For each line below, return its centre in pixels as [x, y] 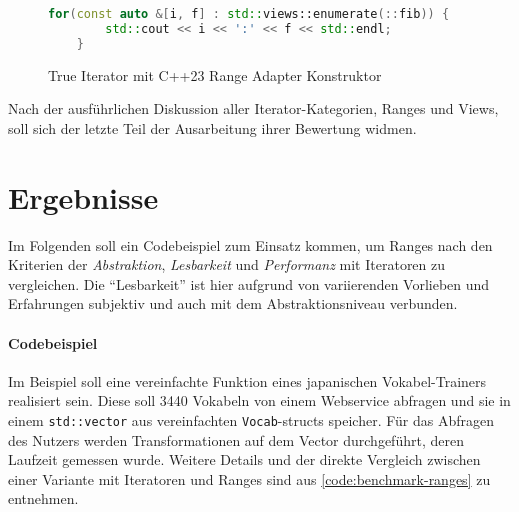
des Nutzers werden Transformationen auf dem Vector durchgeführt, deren [236, 439]
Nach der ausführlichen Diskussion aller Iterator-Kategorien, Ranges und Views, [253, 108]
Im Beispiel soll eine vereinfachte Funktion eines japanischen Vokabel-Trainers [247, 380]
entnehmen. [43, 498]
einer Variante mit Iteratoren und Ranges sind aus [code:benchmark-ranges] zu [249, 478]
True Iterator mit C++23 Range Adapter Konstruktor [215, 74]
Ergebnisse [83, 196]
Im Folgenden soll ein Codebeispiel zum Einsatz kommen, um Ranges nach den [250, 244]
